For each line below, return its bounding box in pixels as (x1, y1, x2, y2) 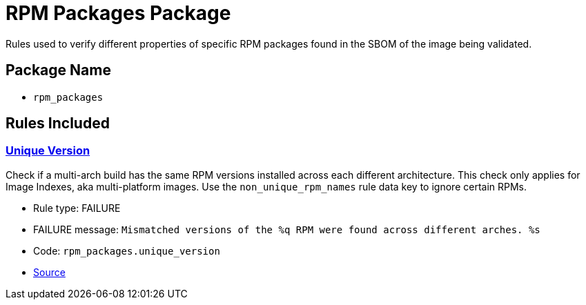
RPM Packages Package (6, 1, 231, 25)
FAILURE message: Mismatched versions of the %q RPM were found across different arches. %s (33, 223, 540, 235)
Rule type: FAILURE (33, 201, 121, 214)
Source (33, 266, 66, 278)
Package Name (6, 61, 111, 79)
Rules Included (6, 115, 110, 132)
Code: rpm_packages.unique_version (33, 244, 220, 257)
